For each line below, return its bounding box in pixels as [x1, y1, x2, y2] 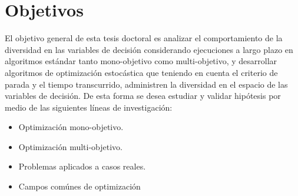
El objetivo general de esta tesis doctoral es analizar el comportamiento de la [5, 32, 283, 44]
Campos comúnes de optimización [18, 180, 141, 192]
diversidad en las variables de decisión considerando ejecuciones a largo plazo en [5, 43, 293, 55]
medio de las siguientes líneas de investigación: [5, 101, 173, 113]
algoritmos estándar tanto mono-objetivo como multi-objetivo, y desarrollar [5, 55, 277, 67]
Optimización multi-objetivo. [18, 140, 122, 152]
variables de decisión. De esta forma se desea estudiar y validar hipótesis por [5, 89, 281, 102]
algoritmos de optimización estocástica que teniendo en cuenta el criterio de [5, 66, 278, 78]
